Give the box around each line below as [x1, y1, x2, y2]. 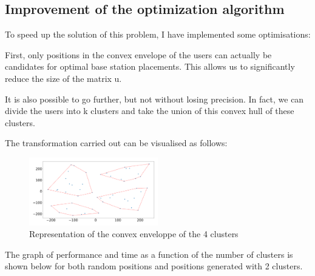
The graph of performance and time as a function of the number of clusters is [5, 247, 293, 260]
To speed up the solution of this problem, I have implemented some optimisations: [5, 28, 311, 41]
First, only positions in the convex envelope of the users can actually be [5, 48, 272, 61]
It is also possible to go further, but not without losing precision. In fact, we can [5, 92, 304, 105]
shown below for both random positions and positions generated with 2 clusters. [5, 260, 303, 272]
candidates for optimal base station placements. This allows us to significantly [5, 60, 295, 73]
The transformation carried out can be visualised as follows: [5, 136, 228, 149]
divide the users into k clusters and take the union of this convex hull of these [5, 104, 294, 117]
